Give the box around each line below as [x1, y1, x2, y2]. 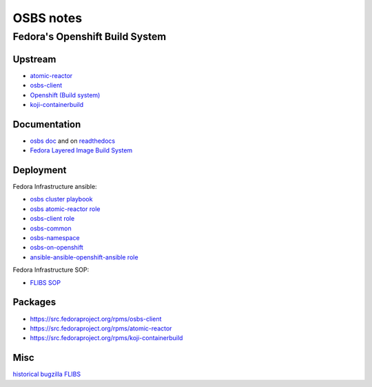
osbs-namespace [30, 234, 80, 242]
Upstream [12, 53, 56, 65]
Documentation [12, 118, 81, 130]
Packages [12, 297, 56, 308]
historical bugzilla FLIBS [12, 370, 81, 379]
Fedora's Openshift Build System [12, 30, 167, 43]
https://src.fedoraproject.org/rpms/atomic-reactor [30, 324, 172, 333]
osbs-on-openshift [30, 244, 84, 252]
